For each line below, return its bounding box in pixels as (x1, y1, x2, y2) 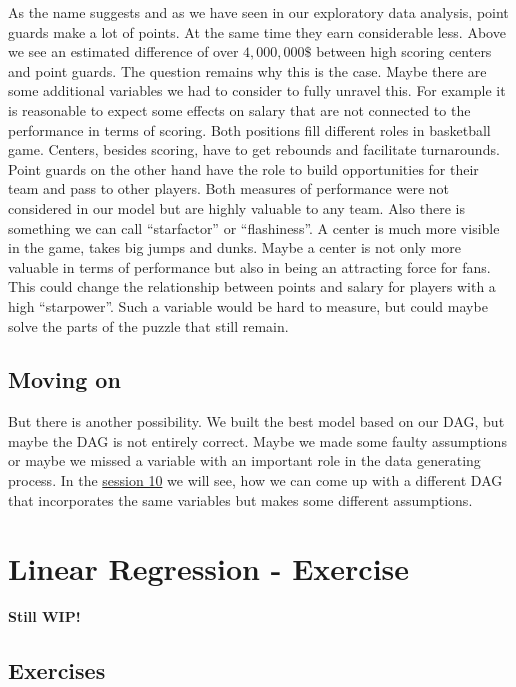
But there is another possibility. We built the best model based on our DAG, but (8, 411, 505, 432)
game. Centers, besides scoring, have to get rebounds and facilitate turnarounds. (8, 139, 500, 160)
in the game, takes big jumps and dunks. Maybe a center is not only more (8, 237, 462, 258)
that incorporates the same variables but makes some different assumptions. (8, 489, 473, 510)
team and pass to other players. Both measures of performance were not (8, 178, 449, 199)
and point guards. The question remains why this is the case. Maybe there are (8, 60, 487, 81)
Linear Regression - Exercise (8, 548, 410, 589)
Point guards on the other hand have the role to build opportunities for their (8, 158, 479, 179)
